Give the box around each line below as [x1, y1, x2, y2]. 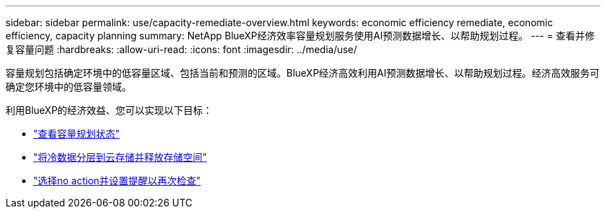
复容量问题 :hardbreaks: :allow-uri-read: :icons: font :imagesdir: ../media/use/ [6, 43, 358, 55]
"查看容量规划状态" [33, 128, 120, 139]
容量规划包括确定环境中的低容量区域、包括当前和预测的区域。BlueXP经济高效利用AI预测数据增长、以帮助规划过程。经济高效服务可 [6, 67, 600, 79]
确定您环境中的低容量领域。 [6, 81, 131, 93]
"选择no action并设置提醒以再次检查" [33, 175, 201, 186]
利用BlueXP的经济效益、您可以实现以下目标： [6, 104, 213, 116]
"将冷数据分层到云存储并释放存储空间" [33, 151, 208, 163]
